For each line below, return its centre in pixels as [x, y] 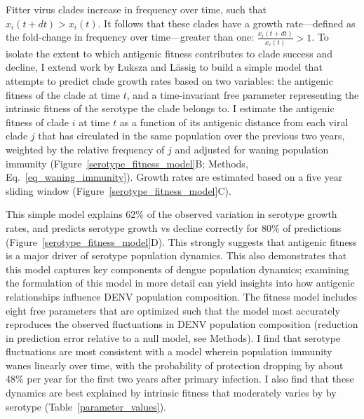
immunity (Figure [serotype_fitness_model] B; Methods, [127, 163]
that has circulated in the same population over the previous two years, [191, 136]
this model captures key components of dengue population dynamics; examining [177, 269]
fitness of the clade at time [63, 94]
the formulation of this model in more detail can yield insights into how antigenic [180, 283]
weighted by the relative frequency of [85, 149]
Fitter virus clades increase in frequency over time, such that [136, 9]
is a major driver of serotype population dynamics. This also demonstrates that [176, 255]
